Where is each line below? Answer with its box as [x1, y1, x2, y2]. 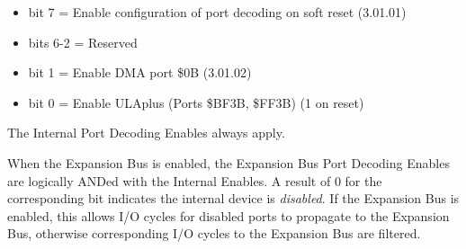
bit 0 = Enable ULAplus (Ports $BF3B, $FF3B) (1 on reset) [28, 93, 364, 111]
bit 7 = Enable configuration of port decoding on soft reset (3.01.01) [28, 3, 407, 21]
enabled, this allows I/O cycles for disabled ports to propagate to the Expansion [7, 206, 450, 225]
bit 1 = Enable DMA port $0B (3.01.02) [28, 63, 252, 82]
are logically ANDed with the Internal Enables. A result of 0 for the [7, 171, 382, 190]
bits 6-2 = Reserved [28, 32, 138, 51]
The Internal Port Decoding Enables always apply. [7, 123, 285, 142]
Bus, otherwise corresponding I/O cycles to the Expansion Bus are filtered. [7, 224, 421, 243]
